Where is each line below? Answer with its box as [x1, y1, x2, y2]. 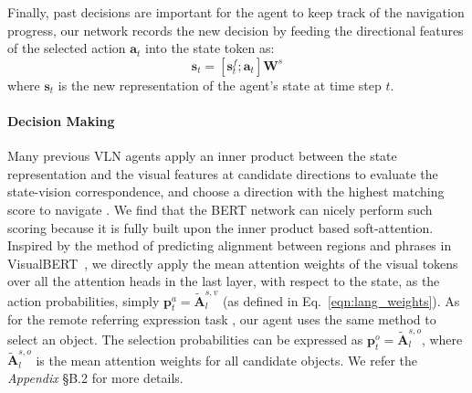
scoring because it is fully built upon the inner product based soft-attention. [7, 218, 434, 237]
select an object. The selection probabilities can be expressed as [7, 329, 363, 348]
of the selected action [7, 38, 126, 58]
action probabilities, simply [7, 291, 160, 310]
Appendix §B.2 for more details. [7, 367, 184, 387]
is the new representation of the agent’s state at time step [58, 75, 382, 94]
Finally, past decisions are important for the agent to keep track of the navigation [7, 3, 465, 21]
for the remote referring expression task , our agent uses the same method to [7, 310, 436, 329]
